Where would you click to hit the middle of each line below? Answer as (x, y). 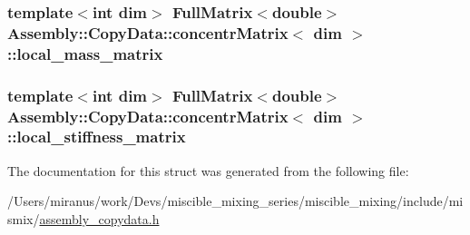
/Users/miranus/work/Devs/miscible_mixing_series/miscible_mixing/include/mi (235, 201)
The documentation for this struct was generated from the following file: (208, 170)
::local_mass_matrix (85, 53)
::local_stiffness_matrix (97, 137)
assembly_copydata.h (99, 218)
